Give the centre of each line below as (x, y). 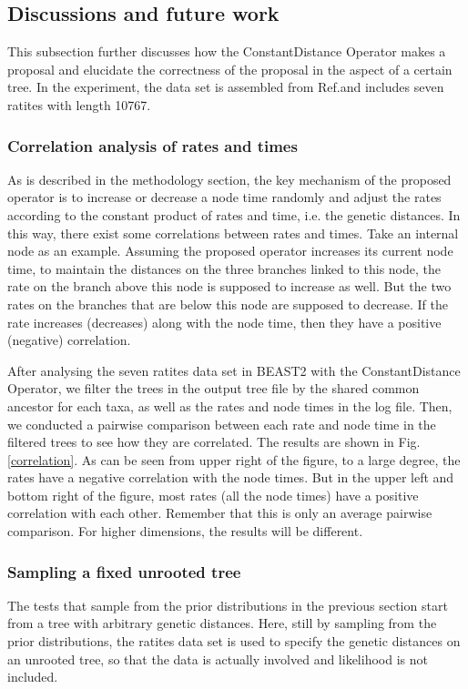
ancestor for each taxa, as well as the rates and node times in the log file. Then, (230, 405)
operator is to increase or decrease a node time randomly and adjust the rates (224, 197)
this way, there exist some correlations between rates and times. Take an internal (233, 233)
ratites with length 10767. (79, 104)
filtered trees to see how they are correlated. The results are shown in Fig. (214, 442)
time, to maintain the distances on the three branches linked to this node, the (224, 268)
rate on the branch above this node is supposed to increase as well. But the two (229, 286)
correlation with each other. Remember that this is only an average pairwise (220, 513)
